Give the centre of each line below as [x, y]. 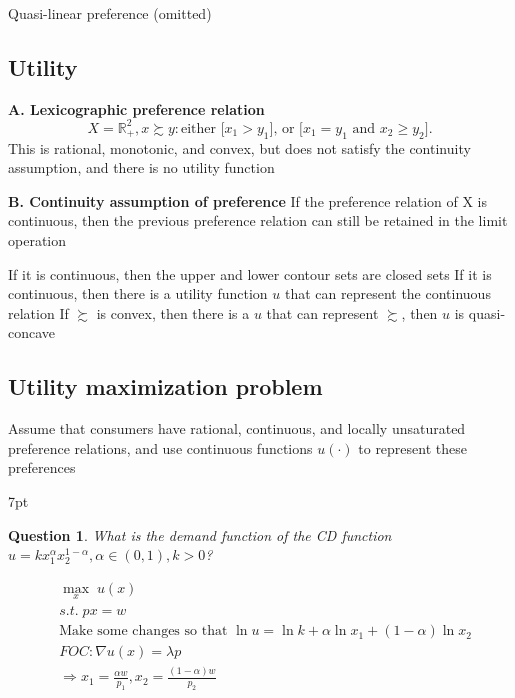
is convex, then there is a [173, 312]
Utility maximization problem [165, 386]
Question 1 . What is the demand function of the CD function [200, 534]
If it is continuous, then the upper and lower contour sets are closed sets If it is [250, 273]
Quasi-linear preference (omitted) [110, 13]
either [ [203, 128]
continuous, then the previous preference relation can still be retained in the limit [258, 220]
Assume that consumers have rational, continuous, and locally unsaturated [237, 428]
